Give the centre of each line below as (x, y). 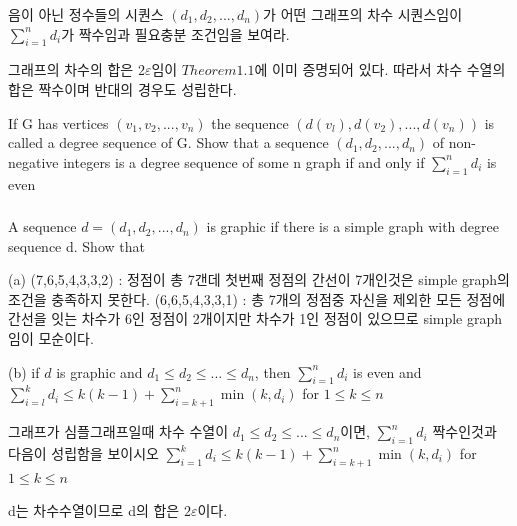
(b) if (24, 371)
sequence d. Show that (76, 245)
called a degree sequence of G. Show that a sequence (168, 142)
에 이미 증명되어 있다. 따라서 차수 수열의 (380, 69)
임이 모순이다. (51, 338)
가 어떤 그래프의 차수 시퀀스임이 (363, 14)
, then (272, 371)
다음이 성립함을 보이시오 (84, 453)
